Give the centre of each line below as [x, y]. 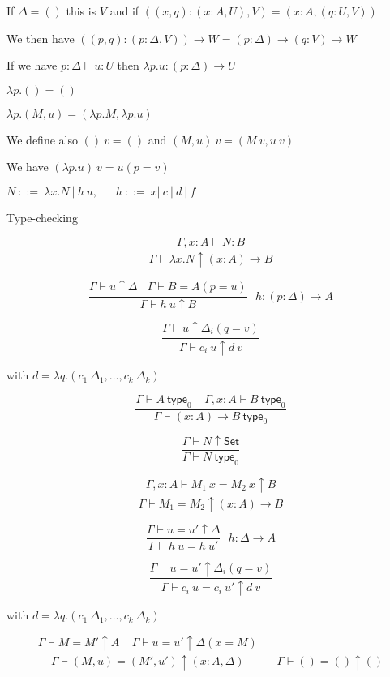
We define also [42, 139]
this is [81, 11]
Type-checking [42, 217]
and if [124, 11]
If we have [32, 65]
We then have [41, 38]
